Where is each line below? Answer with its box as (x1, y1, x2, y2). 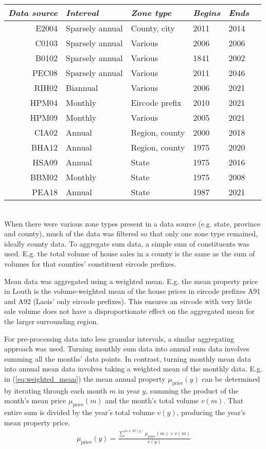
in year (118, 385, 140, 396)
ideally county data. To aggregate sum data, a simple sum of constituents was (4, 238, 250, 249)
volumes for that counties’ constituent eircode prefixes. (4, 258, 176, 269)
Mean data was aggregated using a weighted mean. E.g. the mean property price (4, 275, 258, 286)
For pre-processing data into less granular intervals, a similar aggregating (4, 333, 235, 344)
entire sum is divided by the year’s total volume (4, 407, 155, 418)
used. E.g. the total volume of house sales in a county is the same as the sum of (4, 248, 255, 259)
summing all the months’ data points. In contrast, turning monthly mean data (4, 353, 251, 364)
